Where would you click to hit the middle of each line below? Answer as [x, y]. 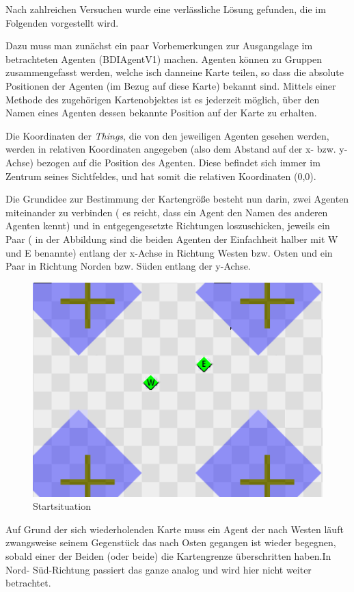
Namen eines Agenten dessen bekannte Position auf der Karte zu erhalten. [161, 113]
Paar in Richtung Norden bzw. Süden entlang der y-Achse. [128, 266]
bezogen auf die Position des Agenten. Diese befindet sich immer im [178, 162]
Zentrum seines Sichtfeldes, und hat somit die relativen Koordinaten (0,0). [161, 176]
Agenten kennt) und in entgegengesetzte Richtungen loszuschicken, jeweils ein [168, 226]
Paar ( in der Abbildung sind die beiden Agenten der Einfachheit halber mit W [172, 239]
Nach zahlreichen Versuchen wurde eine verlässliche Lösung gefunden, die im [166, 9]
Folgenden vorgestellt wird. [62, 22]
